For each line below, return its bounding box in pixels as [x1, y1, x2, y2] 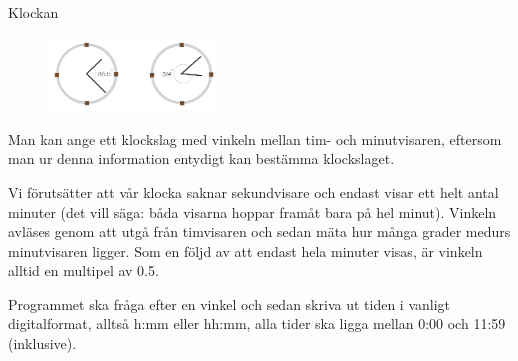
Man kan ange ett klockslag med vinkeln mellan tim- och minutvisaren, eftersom [8, 128, 502, 149]
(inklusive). [8, 333, 77, 354]
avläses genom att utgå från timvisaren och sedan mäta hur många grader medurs [8, 221, 511, 242]
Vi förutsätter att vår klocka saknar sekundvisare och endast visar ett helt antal [8, 181, 499, 202]
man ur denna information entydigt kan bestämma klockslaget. [8, 148, 395, 169]
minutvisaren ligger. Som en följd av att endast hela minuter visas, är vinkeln [8, 240, 483, 261]
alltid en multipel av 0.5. [8, 260, 159, 281]
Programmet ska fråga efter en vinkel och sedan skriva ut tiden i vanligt [8, 293, 451, 314]
